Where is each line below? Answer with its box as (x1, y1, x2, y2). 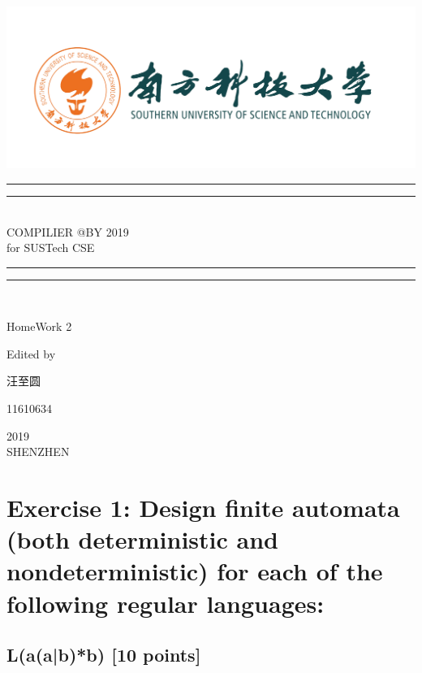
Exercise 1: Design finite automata (6, 491, 400, 524)
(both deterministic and (6, 523, 278, 556)
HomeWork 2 (6, 318, 72, 335)
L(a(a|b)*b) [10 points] (6, 642, 201, 667)
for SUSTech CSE (6, 239, 95, 256)
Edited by (6, 345, 56, 362)
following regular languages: (6, 586, 325, 619)
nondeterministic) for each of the (6, 554, 383, 588)
